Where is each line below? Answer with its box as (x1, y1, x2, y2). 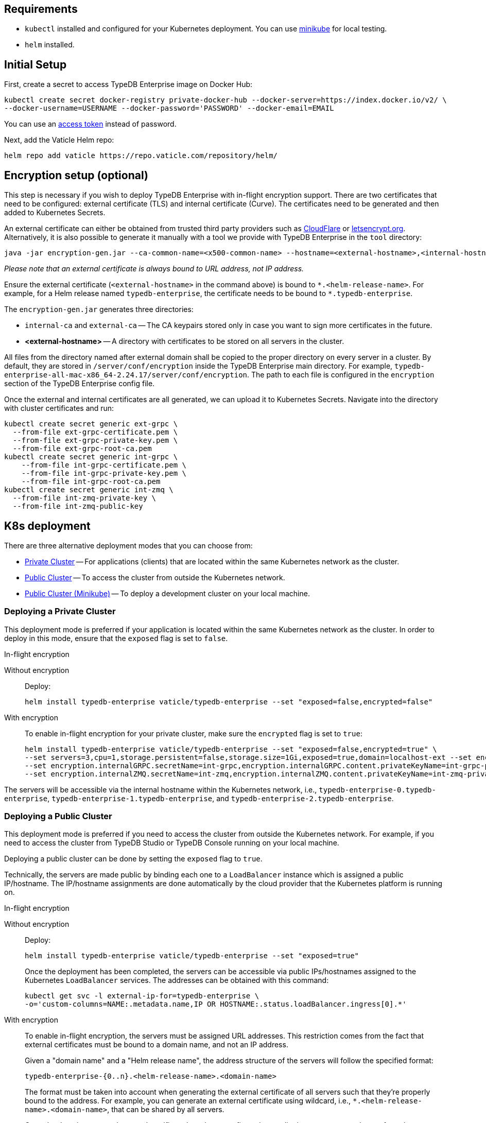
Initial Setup (4, 58, 67, 71)
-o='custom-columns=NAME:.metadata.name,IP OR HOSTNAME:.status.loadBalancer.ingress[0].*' (25, 1000, 407, 1009)
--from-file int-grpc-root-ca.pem (21, 477, 161, 486)
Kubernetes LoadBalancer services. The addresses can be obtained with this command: (25, 976, 329, 985)
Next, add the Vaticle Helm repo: (4, 135, 114, 145)
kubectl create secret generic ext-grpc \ (4, 420, 178, 428)
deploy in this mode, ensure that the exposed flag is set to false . (4, 633, 228, 643)
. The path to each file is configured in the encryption (247, 370, 435, 379)
